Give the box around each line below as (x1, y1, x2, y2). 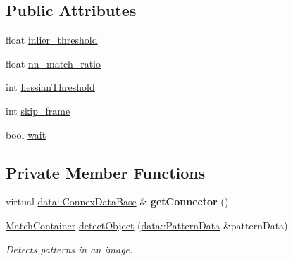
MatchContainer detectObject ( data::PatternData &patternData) (6, 217, 288, 232)
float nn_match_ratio (6, 56, 101, 70)
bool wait (6, 127, 46, 141)
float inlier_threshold (6, 32, 98, 47)
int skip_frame (6, 103, 70, 117)
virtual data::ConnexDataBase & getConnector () (6, 194, 229, 209)
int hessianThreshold (6, 79, 95, 94)
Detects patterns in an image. (6, 241, 133, 256)
